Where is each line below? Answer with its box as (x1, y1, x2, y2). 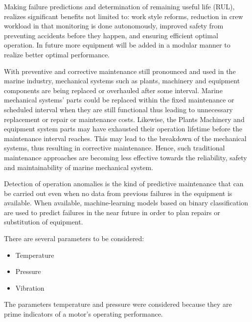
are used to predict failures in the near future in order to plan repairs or (4, 207, 220, 217)
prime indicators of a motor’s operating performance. (4, 309, 163, 319)
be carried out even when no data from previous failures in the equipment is (4, 188, 232, 198)
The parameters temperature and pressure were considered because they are (4, 299, 232, 309)
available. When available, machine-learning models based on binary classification (4, 198, 248, 208)
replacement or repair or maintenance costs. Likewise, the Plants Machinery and (4, 114, 245, 124)
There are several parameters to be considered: (4, 233, 144, 244)
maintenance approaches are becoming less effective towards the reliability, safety (4, 152, 247, 162)
